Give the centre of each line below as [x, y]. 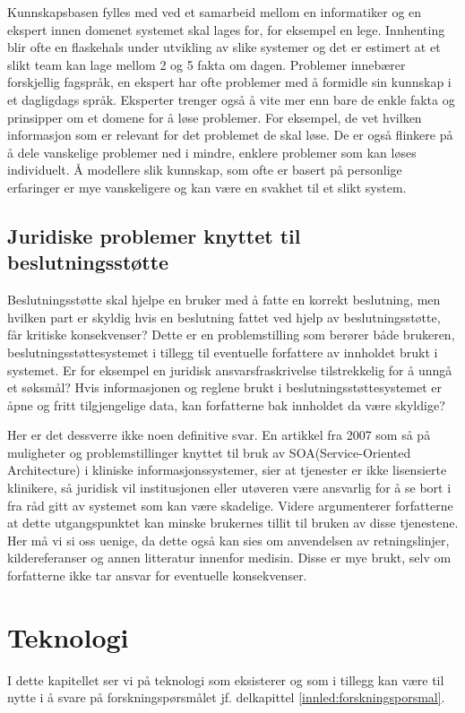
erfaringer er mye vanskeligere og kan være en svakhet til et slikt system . [207, 187]
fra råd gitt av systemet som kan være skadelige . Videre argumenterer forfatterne [230, 505]
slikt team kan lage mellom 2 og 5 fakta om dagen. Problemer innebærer [207, 64]
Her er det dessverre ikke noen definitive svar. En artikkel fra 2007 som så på [219, 435]
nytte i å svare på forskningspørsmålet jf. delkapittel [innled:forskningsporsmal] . [226, 697]
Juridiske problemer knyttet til [154, 235]
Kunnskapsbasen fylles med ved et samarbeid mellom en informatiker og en [215, 12]
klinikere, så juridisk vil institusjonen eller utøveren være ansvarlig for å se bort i [229, 488]
